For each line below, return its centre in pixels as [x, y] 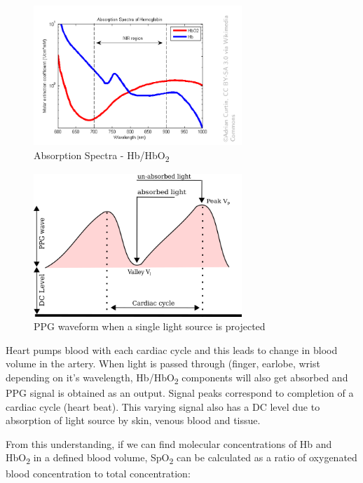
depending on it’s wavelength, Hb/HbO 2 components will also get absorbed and [177, 378]
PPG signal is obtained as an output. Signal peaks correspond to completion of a [180, 393]
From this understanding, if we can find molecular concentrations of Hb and [169, 443]
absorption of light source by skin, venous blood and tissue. [133, 420]
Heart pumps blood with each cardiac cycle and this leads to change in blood [172, 349]
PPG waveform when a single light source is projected [150, 326]
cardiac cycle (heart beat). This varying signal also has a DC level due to [163, 406]
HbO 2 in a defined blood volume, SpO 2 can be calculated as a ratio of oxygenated [181, 458]
